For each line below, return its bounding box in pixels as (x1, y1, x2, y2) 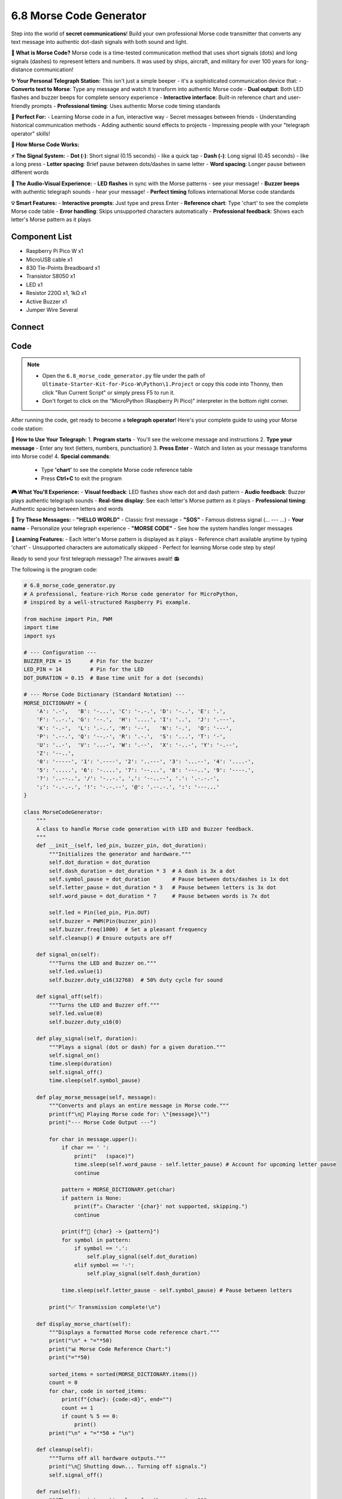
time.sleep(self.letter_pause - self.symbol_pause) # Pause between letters (61, 1287, 293, 1294)
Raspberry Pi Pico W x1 (26, 248, 84, 255)
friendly (11, 102, 31, 109)
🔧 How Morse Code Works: (11, 141, 80, 148)
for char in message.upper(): (49, 1136, 138, 1142)
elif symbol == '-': (74, 1262, 135, 1268)
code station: (11, 425, 44, 432)
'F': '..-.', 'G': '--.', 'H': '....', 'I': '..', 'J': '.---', (36, 717, 236, 723)
